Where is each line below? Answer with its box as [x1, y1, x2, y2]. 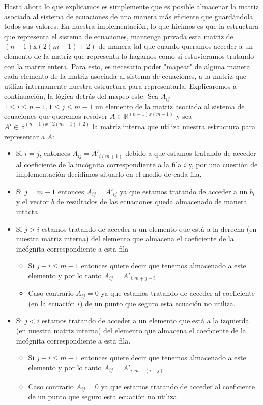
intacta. [16, 206, 40, 216]
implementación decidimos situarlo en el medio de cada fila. [16, 169, 202, 179]
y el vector [16, 196, 49, 207]
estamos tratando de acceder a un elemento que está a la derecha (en [42, 223, 257, 234]
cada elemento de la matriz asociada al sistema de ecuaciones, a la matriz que [4, 71, 246, 81]
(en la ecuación [28, 298, 75, 308]
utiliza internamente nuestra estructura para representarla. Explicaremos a [4, 80, 237, 91]
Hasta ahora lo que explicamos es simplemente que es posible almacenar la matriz [4, 1, 259, 11]
